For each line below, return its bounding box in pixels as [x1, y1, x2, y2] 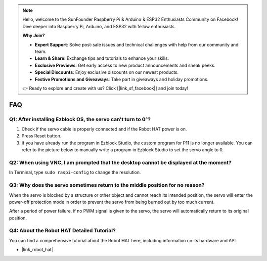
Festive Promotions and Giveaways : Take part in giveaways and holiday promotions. [35, 76, 209, 82]
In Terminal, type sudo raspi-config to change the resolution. [9, 170, 141, 175]
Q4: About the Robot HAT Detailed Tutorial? [9, 227, 116, 234]
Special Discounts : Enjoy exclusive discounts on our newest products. [35, 69, 179, 75]
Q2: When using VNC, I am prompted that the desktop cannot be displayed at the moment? [9, 159, 232, 166]
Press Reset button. [21, 133, 62, 139]
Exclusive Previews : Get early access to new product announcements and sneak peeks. [35, 62, 216, 68]
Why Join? [22, 33, 45, 39]
